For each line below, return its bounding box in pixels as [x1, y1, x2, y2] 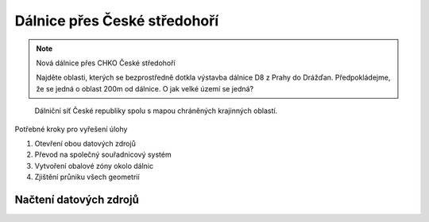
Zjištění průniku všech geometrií [34, 172, 140, 182]
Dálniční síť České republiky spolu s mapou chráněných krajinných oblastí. [34, 106, 278, 115]
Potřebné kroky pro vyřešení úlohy [14, 124, 128, 134]
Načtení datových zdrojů [14, 193, 139, 206]
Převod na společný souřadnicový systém [34, 150, 172, 159]
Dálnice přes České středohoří [14, 12, 219, 29]
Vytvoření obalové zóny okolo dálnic [34, 161, 154, 170]
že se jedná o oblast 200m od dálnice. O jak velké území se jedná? [36, 84, 254, 93]
